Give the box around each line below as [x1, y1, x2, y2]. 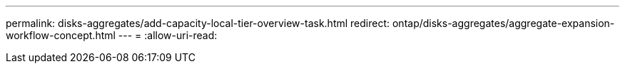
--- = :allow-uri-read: [118, 29, 218, 41]
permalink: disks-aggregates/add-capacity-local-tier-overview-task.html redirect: [6, 17, 390, 29]
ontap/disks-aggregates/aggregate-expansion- [392, 17, 615, 29]
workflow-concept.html [6, 29, 116, 41]
